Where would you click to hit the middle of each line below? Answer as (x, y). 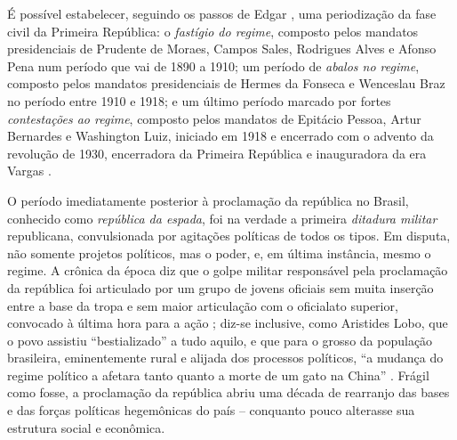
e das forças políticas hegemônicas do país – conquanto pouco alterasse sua (211, 410)
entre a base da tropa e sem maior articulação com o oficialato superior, (203, 305)
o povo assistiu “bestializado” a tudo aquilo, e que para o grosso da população (220, 340)
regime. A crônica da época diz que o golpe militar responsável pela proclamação (228, 270)
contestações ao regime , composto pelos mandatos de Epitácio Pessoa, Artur (214, 118)
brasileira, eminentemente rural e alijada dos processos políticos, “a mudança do (225, 358)
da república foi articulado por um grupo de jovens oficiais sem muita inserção (220, 287)
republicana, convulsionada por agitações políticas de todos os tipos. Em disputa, (229, 236)
